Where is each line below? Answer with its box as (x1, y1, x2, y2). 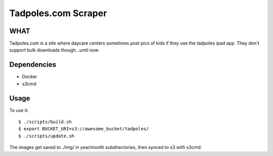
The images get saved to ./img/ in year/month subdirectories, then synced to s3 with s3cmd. (9, 144, 202, 150)
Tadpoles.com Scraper (9, 8, 107, 19)
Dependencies (9, 61, 57, 69)
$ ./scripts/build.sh (18, 119, 72, 125)
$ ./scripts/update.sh (18, 133, 75, 139)
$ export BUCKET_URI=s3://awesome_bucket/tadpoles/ (18, 126, 149, 132)
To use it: (9, 107, 29, 113)
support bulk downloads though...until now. (9, 47, 100, 53)
